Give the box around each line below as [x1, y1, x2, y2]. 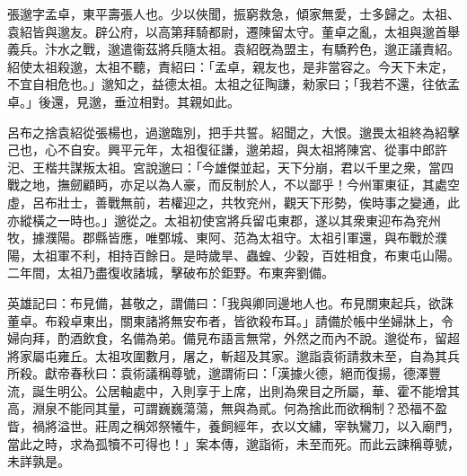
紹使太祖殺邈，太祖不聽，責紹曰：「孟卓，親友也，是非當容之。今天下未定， [7, 57, 454, 75]
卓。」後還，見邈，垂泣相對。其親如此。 [7, 92, 240, 110]
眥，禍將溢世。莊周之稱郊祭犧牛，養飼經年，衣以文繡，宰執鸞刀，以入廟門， [7, 417, 460, 436]
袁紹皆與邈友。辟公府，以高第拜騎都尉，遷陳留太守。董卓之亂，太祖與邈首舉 [7, 22, 460, 40]
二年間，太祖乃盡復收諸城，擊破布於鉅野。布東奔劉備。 [7, 263, 334, 282]
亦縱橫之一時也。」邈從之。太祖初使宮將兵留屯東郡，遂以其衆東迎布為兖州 [7, 210, 441, 229]
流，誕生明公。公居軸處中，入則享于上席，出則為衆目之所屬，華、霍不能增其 [7, 381, 460, 400]
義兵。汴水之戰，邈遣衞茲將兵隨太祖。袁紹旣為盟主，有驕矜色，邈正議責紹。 [7, 40, 460, 58]
